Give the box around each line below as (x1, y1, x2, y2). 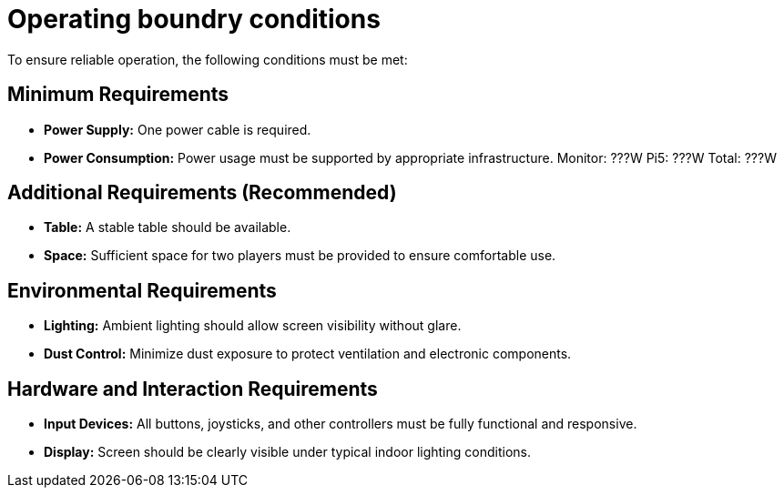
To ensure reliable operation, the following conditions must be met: (7, 51, 408, 67)
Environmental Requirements (7, 278, 277, 302)
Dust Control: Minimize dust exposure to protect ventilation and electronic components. (44, 346, 572, 362)
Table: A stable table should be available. (44, 219, 291, 236)
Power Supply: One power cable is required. (44, 121, 311, 137)
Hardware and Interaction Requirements (7, 377, 378, 400)
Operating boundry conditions (7, 4, 381, 35)
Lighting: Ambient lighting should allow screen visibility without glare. (44, 318, 462, 334)
